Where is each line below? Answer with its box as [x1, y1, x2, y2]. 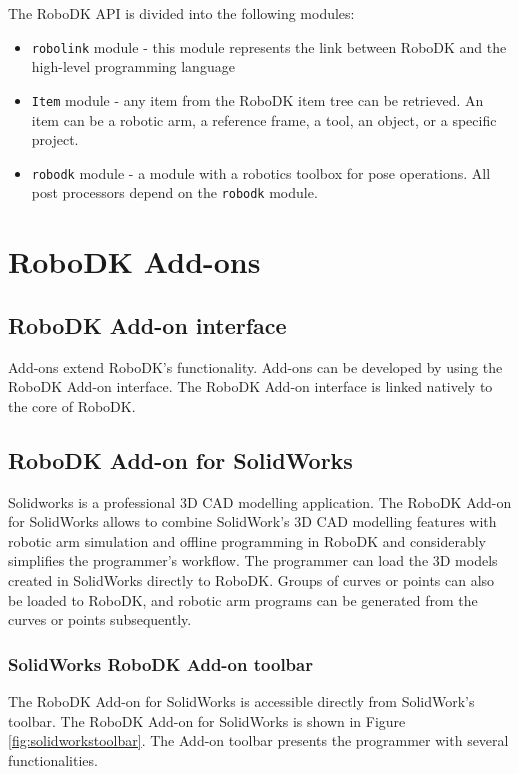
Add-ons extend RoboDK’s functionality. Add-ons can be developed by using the [8, 356, 503, 377]
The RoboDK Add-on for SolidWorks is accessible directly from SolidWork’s [8, 690, 475, 711]
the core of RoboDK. [8, 395, 136, 416]
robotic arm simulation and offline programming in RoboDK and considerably [8, 530, 486, 551]
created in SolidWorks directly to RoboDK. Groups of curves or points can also [8, 569, 495, 590]
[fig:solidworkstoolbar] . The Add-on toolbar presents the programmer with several [8, 730, 509, 751]
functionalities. [8, 749, 98, 770]
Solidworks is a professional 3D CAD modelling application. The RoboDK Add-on [8, 491, 512, 512]
